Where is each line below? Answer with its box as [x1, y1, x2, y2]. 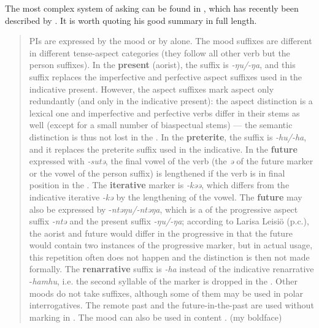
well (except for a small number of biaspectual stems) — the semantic [29, 118, 293, 131]
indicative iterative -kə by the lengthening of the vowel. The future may [29, 190, 302, 203]
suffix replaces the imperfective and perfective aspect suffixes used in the [29, 70, 302, 83]
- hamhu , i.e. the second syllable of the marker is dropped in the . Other [29, 275, 298, 288]
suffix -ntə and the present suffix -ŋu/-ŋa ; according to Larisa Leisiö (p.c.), [29, 215, 309, 227]
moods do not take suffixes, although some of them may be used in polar [29, 286, 303, 299]
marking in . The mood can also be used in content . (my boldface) [29, 310, 282, 323]
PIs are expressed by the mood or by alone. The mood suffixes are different [29, 34, 312, 47]
